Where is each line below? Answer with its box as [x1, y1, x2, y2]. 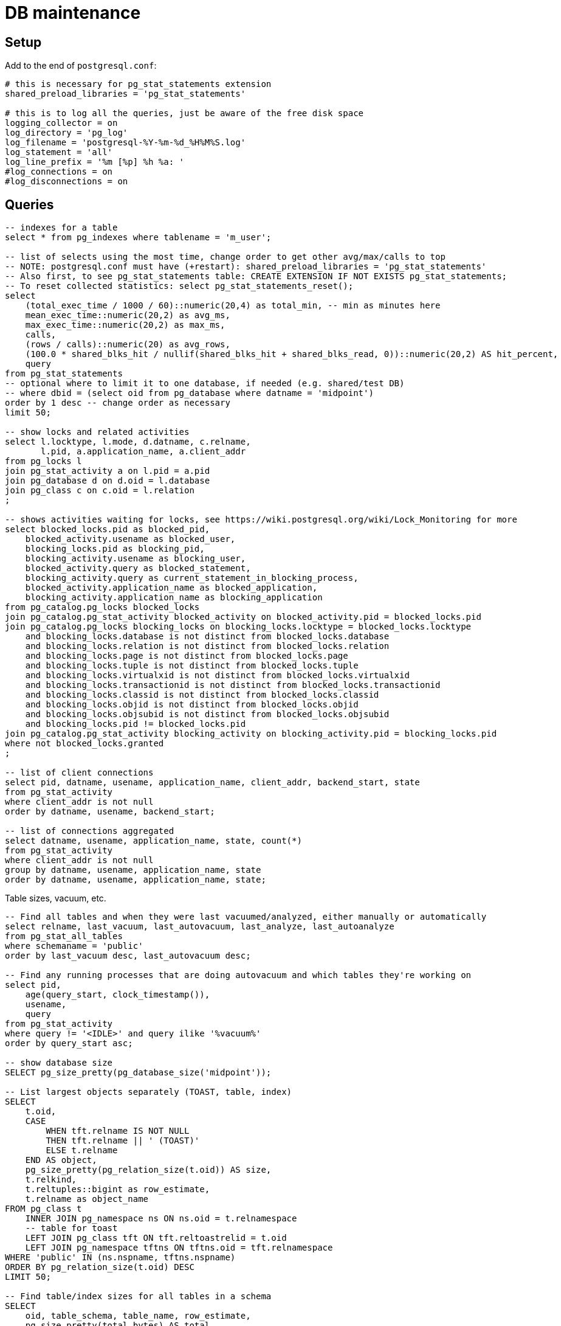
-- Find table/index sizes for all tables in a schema [5, 1291, 272, 1302]
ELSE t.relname [46, 1145, 118, 1156]
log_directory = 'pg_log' [5, 128, 128, 138]
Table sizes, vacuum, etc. [5, 893, 106, 904]
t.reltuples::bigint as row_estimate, [25, 1184, 210, 1195]
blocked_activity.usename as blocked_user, [25, 534, 236, 544]
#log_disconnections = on [5, 176, 128, 187]
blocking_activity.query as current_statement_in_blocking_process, [25, 573, 359, 583]
